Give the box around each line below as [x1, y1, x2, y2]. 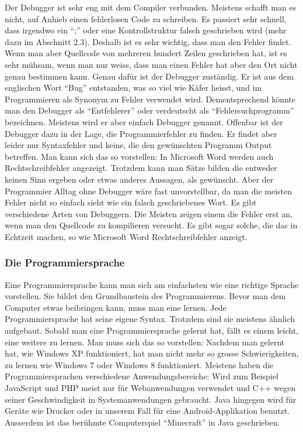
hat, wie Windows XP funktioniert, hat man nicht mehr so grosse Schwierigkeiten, [5, 347, 299, 359]
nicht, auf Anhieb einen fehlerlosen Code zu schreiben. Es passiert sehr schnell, [5, 12, 287, 25]
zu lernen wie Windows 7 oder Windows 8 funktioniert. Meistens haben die [5, 358, 274, 371]
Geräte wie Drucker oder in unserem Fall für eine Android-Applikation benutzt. [5, 404, 290, 417]
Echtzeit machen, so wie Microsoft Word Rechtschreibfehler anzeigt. [5, 230, 248, 242]
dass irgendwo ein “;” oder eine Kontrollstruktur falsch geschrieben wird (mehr [5, 24, 287, 36]
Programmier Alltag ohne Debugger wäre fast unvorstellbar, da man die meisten [5, 184, 292, 197]
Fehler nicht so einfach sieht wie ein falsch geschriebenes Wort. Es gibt [5, 196, 257, 208]
